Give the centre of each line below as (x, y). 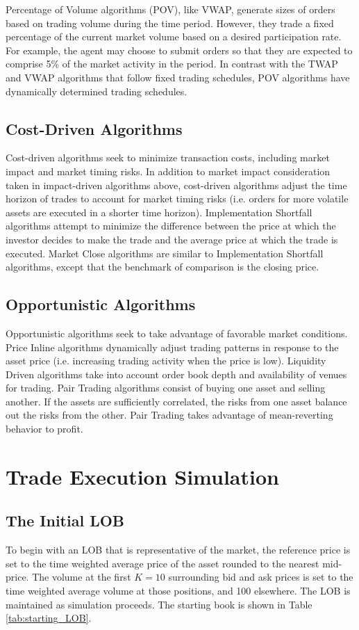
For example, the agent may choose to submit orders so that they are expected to (179, 50)
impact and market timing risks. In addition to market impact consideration (168, 171)
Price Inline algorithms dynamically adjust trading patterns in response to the (172, 347)
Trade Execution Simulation (142, 476)
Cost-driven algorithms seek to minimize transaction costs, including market (168, 157)
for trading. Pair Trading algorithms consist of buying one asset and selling (166, 388)
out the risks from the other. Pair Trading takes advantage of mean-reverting (169, 415)
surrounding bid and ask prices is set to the (261, 577)
